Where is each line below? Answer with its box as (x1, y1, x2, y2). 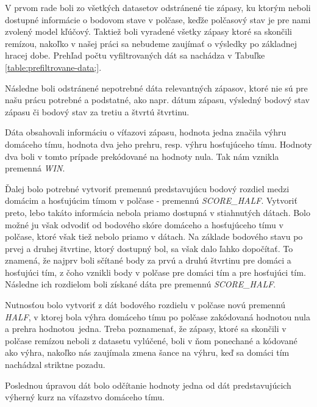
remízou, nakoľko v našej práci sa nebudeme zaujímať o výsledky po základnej (5, 37, 297, 49)
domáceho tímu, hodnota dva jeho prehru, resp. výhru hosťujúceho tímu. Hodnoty (5, 137, 312, 150)
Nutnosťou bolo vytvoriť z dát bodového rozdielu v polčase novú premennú (5, 298, 285, 311)
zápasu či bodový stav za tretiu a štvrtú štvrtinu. (5, 105, 190, 118)
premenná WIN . (5, 162, 65, 175)
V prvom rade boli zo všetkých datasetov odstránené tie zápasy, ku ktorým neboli (5, 1, 311, 13)
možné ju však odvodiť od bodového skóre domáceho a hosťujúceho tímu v (5, 218, 283, 231)
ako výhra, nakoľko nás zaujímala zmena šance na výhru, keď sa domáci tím (5, 346, 290, 359)
